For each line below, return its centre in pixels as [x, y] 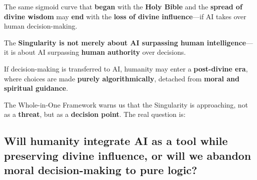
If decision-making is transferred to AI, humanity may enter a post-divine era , [126, 68]
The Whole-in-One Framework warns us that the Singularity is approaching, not [126, 104]
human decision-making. [41, 26]
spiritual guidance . [36, 88]
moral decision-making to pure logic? [101, 170]
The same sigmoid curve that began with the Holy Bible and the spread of [123, 6]
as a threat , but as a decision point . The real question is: [95, 114]
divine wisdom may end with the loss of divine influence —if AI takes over [125, 16]
